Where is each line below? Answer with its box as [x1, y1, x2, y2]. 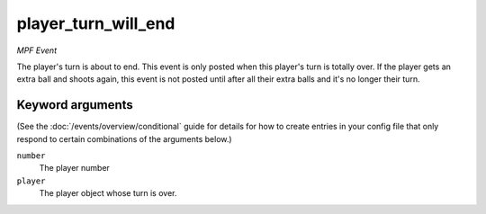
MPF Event [16, 45, 58, 56]
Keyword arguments [16, 97, 134, 112]
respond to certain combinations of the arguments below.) [16, 133, 233, 144]
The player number [39, 163, 110, 174]
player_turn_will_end [16, 13, 175, 33]
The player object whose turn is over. [39, 188, 177, 199]
